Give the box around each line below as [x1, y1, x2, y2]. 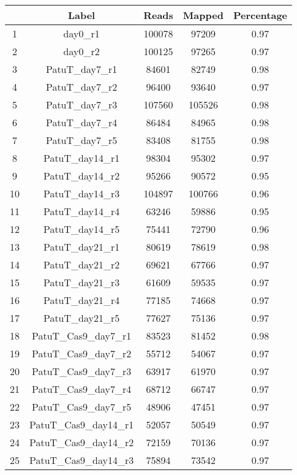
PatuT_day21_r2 [43, 257, 120, 272]
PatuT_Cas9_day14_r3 [29, 453, 134, 467]
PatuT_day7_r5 [45, 133, 118, 147]
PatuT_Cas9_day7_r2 [32, 346, 132, 360]
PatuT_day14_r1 [43, 151, 120, 165]
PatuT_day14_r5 [43, 222, 120, 236]
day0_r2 [63, 44, 100, 58]
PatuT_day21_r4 [43, 293, 120, 307]
